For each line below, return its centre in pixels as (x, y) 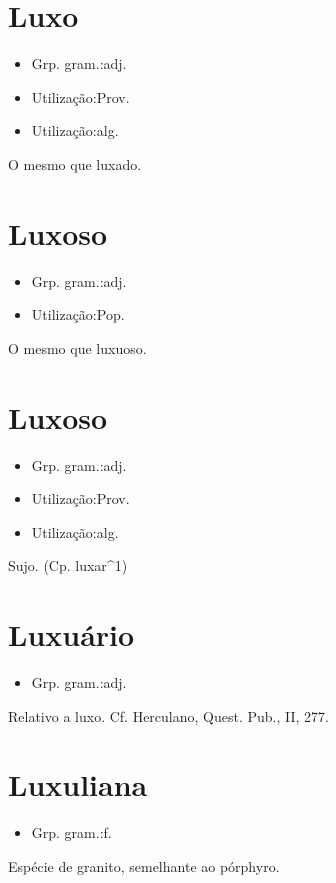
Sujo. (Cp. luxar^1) (68, 565)
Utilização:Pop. (78, 314)
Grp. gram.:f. (71, 832)
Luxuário (71, 634)
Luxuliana (78, 784)
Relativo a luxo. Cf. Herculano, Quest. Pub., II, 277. (168, 715)
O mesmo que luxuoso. (77, 347)
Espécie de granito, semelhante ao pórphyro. (144, 865)
